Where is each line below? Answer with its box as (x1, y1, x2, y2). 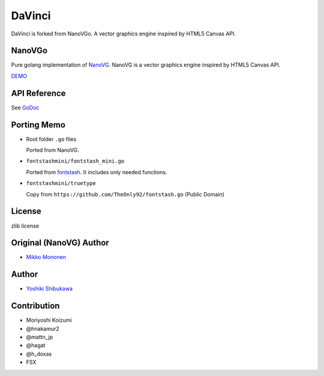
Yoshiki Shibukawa (26, 285, 73, 293)
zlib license (11, 222, 39, 229)
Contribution (11, 301, 60, 311)
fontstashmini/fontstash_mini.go (26, 158, 125, 165)
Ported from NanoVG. (26, 147, 79, 154)
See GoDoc (11, 104, 40, 111)
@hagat (26, 342, 46, 349)
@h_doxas (26, 350, 52, 357)
